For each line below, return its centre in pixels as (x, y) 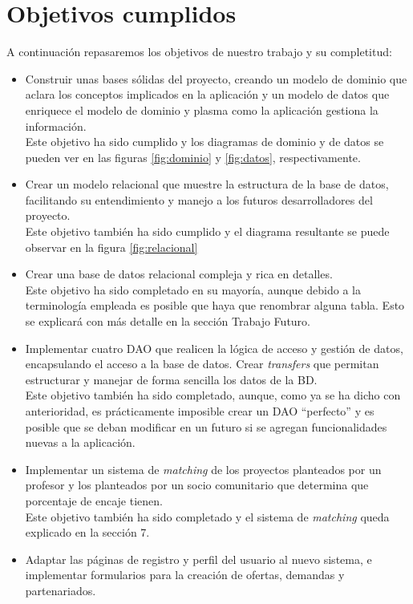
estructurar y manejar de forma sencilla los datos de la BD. (171, 379)
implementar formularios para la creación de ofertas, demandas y (185, 575)
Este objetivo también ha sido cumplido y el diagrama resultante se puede (207, 231)
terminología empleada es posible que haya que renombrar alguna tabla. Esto (215, 305)
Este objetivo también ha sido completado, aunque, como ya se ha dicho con (213, 395)
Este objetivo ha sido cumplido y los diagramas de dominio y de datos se (204, 142)
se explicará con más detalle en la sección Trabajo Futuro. (168, 321)
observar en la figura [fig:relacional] (111, 247)
